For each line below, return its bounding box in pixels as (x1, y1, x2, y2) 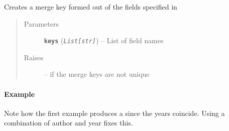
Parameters (24, 18, 59, 29)
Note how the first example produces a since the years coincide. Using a (4, 107, 225, 118)
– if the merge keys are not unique (44, 69, 150, 79)
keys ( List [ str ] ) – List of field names (44, 35, 164, 46)
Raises (24, 52, 44, 62)
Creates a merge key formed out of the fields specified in (4, 2, 177, 12)
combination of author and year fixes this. (4, 117, 133, 128)
